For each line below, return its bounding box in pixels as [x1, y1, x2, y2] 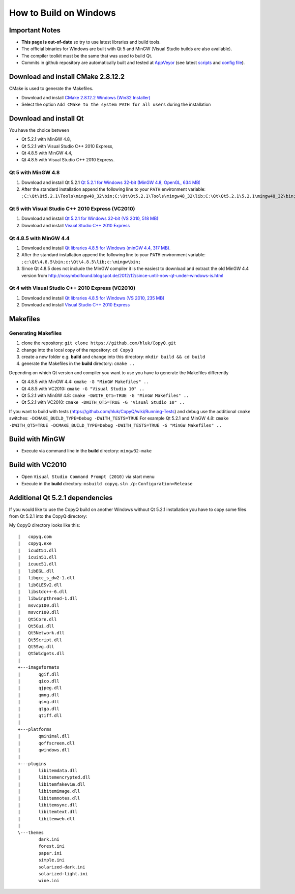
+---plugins [18, 761, 47, 767]
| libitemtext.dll [18, 809, 78, 815]
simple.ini [38, 857, 65, 863]
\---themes [18, 830, 44, 835]
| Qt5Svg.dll [18, 644, 55, 650]
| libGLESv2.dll [18, 582, 62, 588]
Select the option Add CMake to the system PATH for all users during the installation [21, 101, 211, 107]
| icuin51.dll [18, 554, 57, 560]
